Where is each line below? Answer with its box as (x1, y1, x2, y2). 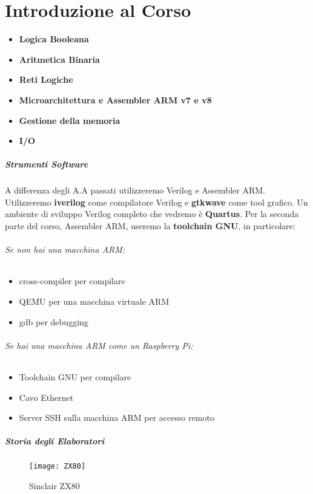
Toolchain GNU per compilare (19, 371, 131, 383)
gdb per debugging (19, 315, 88, 328)
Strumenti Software (5, 158, 88, 171)
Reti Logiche (19, 73, 73, 86)
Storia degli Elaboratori (5, 435, 105, 447)
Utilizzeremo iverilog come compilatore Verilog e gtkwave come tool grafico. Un (5, 195, 308, 208)
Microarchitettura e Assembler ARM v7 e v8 (19, 93, 212, 106)
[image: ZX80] (29, 462, 86, 471)
